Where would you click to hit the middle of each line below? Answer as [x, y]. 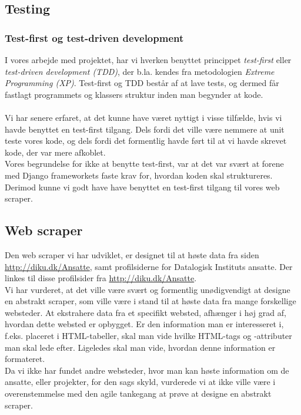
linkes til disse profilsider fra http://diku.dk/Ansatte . [101, 278]
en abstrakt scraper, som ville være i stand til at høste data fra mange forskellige [150, 301]
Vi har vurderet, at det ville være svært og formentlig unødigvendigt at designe [148, 289]
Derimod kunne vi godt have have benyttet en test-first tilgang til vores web [142, 187]
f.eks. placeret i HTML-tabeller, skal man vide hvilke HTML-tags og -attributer [148, 336]
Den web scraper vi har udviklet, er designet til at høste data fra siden [132, 254]
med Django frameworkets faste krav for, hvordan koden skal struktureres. [139, 175]
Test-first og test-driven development [94, 37]
